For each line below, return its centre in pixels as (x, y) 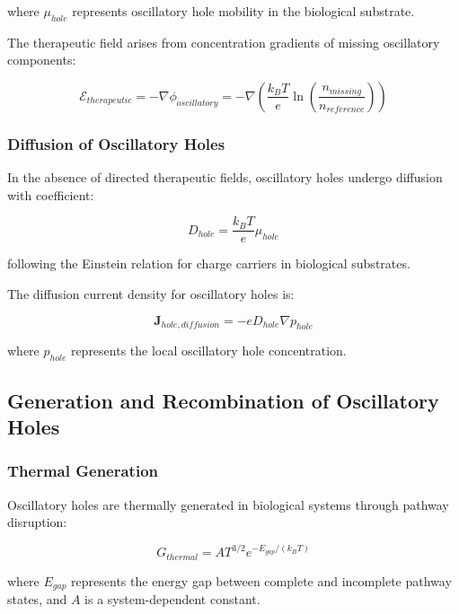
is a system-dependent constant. (172, 599)
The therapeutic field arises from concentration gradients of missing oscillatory (224, 42)
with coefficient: (51, 194)
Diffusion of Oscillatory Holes (116, 143)
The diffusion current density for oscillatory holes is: (151, 294)
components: (42, 60)
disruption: (37, 522)
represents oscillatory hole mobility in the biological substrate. (243, 11)
